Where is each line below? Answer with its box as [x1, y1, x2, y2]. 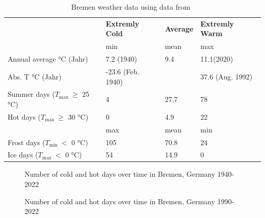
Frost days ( [8, 137, 45, 147]
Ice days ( [8, 149, 38, 160]
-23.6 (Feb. [105, 66, 140, 76]
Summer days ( [8, 89, 55, 99]
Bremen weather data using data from [71, 2, 191, 12]
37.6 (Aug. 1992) [200, 71, 253, 81]
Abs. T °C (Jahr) [8, 71, 62, 81]
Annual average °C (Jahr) [8, 53, 88, 64]
